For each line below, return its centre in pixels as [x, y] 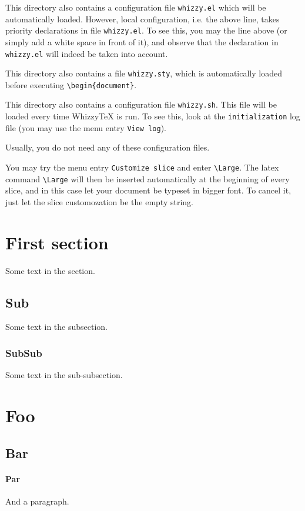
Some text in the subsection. [56, 327]
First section [57, 242]
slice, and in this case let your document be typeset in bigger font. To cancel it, [148, 190]
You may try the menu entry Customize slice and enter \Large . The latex [142, 167]
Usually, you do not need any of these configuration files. [108, 147]
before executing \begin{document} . [71, 84]
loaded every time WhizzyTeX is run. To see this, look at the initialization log [153, 116]
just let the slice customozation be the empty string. [99, 201]
